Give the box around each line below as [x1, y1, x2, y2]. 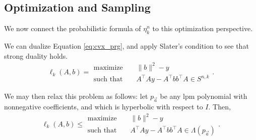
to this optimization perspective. [152, 23, 253, 34]
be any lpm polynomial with [160, 91, 247, 101]
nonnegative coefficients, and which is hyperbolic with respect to [4, 101, 203, 112]
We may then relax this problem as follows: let [4, 91, 148, 101]
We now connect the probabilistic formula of [4, 23, 141, 34]
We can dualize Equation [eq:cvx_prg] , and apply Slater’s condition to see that [4, 41, 249, 51]
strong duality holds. [4, 50, 68, 61]
